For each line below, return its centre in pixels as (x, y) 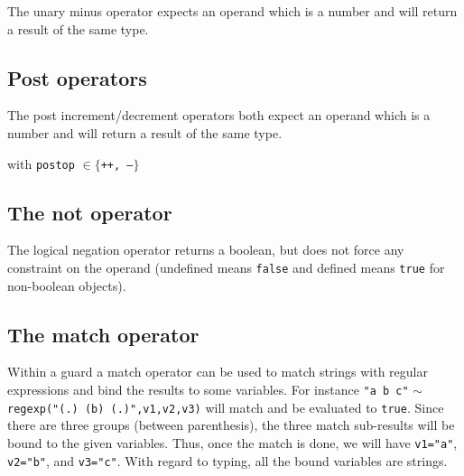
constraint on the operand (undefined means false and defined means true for (226, 268)
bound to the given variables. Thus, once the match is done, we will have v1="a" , (232, 442)
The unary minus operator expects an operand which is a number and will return (232, 11)
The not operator (90, 212)
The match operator (103, 334)
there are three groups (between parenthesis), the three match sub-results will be (231, 425)
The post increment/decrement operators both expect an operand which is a (219, 115)
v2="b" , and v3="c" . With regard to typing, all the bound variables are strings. (227, 460)
